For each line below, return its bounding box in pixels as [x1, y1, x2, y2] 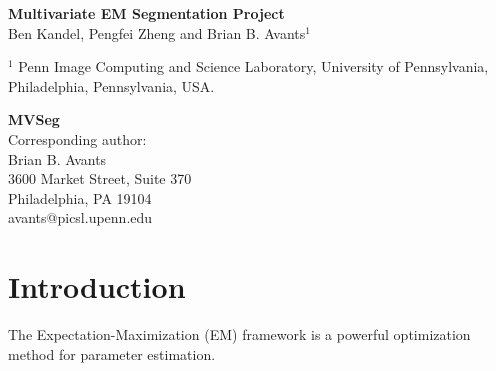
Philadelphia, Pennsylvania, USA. [8, 75, 215, 96]
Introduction [8, 266, 186, 307]
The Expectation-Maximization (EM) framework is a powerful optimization [8, 324, 471, 345]
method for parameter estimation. [8, 343, 216, 364]
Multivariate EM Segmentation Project [8, 3, 285, 23]
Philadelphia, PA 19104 [8, 187, 152, 208]
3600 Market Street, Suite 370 [8, 168, 192, 189]
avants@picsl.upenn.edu [8, 207, 153, 228]
